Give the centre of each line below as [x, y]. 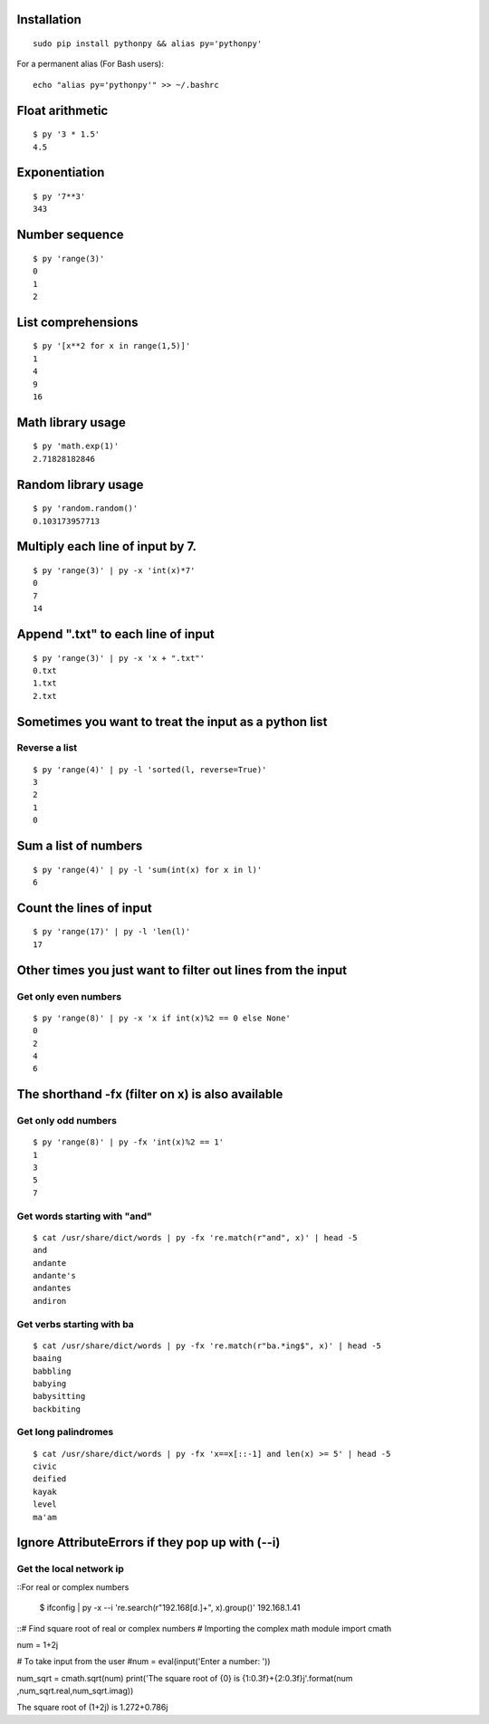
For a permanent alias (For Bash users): [91, 64]
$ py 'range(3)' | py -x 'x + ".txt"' [119, 658]
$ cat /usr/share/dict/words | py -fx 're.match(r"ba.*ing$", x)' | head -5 [207, 1346]
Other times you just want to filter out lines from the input [182, 970]
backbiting [57, 1409]
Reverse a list [47, 748]
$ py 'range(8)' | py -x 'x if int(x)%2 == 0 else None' [162, 1018]
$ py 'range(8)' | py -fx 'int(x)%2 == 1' [129, 1142]
